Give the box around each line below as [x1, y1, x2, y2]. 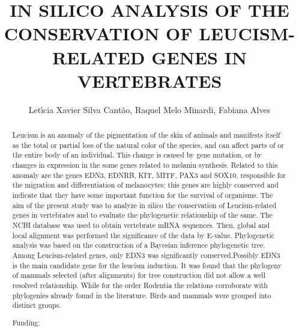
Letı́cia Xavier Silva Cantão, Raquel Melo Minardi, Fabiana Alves [28, 103, 271, 115]
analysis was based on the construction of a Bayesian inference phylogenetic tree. [12, 240, 265, 250]
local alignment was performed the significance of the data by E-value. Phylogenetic [12, 230, 274, 240]
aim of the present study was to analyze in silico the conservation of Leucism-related [12, 200, 277, 210]
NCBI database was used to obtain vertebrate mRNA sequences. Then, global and [12, 220, 270, 230]
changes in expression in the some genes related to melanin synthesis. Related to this [12, 160, 278, 170]
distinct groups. [12, 300, 61, 310]
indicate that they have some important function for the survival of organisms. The [12, 190, 273, 200]
